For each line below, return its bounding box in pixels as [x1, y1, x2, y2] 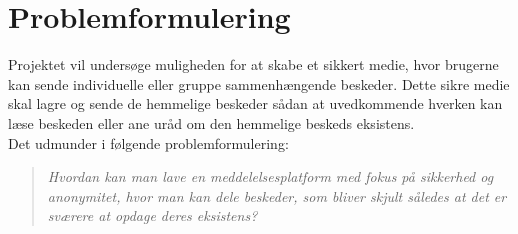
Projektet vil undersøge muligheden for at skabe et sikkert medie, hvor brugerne [8, 54, 499, 75]
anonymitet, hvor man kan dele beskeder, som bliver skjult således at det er [47, 185, 507, 206]
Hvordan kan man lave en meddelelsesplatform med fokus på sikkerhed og [47, 166, 494, 187]
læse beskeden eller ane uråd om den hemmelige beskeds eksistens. [8, 112, 415, 133]
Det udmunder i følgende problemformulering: [8, 132, 289, 153]
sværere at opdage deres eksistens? [47, 205, 258, 226]
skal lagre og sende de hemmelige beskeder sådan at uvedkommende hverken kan [8, 93, 503, 114]
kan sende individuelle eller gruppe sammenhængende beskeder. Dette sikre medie [8, 73, 510, 94]
